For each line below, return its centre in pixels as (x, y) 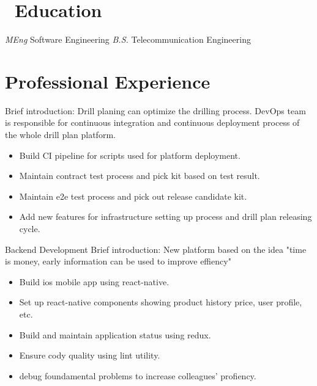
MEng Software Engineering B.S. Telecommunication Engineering (128, 39)
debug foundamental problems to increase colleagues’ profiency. (138, 375)
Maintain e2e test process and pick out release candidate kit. (133, 196)
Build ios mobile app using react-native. (94, 281)
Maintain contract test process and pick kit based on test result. (140, 176)
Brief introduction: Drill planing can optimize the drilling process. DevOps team (155, 110)
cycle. (30, 228)
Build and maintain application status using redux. (115, 334)
